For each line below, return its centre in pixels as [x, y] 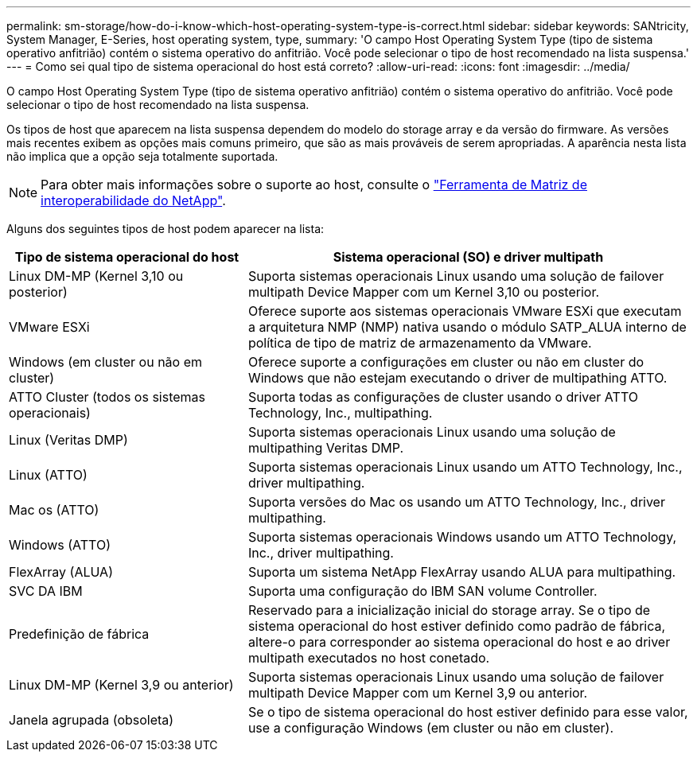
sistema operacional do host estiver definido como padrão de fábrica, [457, 626]
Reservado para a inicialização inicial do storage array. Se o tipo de [449, 610]
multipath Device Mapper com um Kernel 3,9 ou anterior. [418, 693]
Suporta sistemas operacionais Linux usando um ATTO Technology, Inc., [465, 467]
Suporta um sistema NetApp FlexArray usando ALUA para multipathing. [462, 572]
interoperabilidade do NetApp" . [133, 200]
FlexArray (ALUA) [61, 572]
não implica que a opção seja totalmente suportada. [142, 156]
